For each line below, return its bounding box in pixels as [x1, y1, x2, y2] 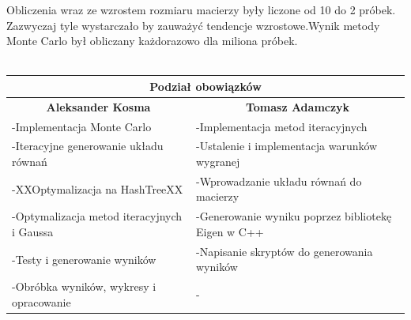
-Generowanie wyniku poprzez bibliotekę [196, 208, 392, 224]
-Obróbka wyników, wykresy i [12, 278, 156, 295]
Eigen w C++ [196, 223, 264, 239]
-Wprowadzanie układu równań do [196, 172, 362, 189]
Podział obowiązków [149, 77, 262, 94]
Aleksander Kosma [46, 98, 151, 115]
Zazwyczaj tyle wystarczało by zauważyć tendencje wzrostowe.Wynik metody [6, 17, 380, 33]
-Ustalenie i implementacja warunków [196, 137, 378, 154]
